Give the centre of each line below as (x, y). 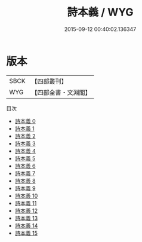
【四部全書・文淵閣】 (61, 92)
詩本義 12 (26, 210)
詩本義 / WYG (100, 12)
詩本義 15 (26, 233)
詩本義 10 (26, 195)
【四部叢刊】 (49, 81)
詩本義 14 (26, 225)
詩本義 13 (26, 218)
